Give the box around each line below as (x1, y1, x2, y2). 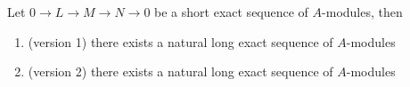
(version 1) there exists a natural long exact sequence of (28, 32, 333, 51)
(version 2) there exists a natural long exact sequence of (28, 62, 333, 81)
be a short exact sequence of (154, 3, 308, 20)
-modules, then (322, 3, 403, 20)
